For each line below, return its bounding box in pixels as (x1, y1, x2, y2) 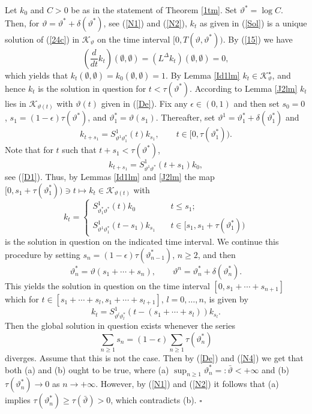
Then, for (5, 16, 40, 29)
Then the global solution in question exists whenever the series (5, 319, 235, 332)
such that (62, 143, 97, 156)
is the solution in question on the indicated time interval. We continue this (5, 235, 279, 248)
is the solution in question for (38, 82, 146, 94)
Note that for (5, 143, 53, 156)
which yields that (5, 68, 68, 81)
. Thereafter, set (155, 111, 215, 124)
